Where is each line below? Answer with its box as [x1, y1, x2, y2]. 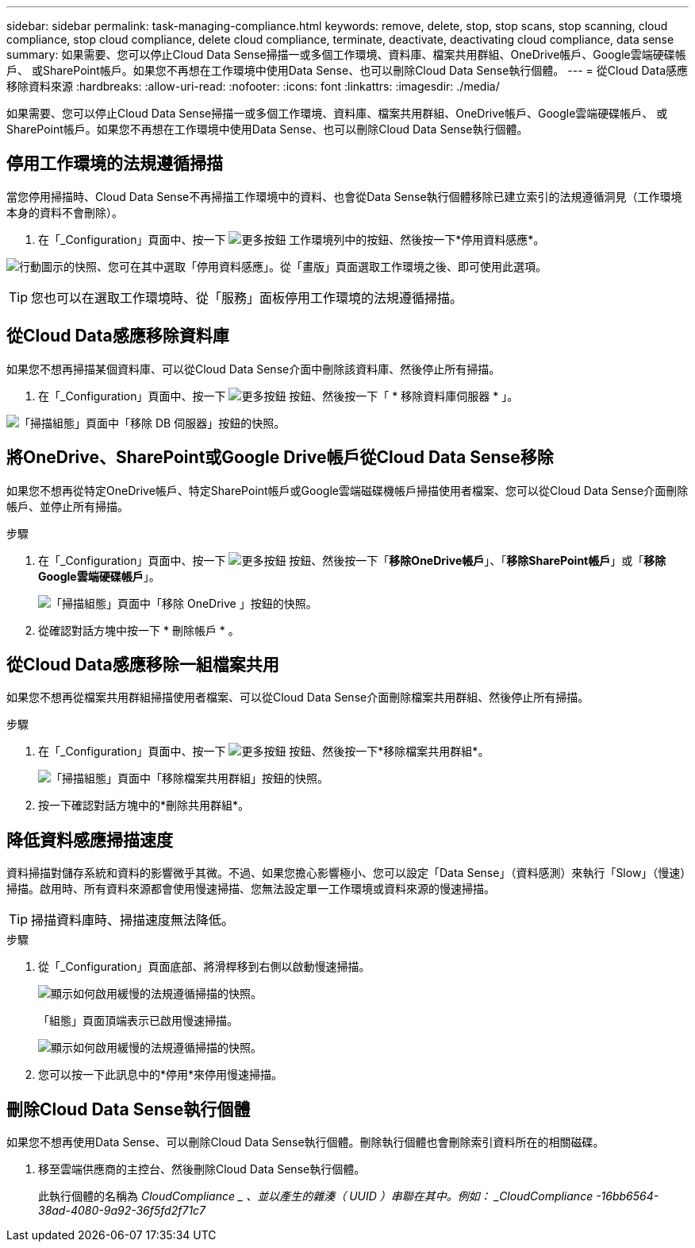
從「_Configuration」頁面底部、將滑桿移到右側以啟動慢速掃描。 [38, 960, 371, 974]
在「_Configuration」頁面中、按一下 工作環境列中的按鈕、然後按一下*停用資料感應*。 [38, 232, 545, 246]
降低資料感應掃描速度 [6, 829, 173, 850]
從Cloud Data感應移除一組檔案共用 [6, 654, 279, 674]
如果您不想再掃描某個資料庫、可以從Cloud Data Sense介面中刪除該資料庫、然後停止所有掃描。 [6, 361, 501, 376]
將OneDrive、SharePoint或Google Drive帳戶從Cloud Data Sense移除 [6, 447, 554, 468]
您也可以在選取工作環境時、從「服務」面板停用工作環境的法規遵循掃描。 [31, 289, 463, 306]
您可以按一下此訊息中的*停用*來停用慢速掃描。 [38, 1068, 283, 1082]
